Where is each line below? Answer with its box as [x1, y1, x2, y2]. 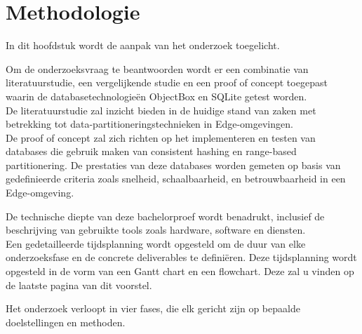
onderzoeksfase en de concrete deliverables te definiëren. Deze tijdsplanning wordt [6, 250, 357, 265]
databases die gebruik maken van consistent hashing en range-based [6, 144, 297, 159]
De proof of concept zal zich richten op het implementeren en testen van [6, 130, 316, 145]
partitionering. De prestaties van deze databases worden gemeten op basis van [6, 157, 341, 172]
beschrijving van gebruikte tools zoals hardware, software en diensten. [6, 222, 306, 237]
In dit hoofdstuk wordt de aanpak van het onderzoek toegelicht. [6, 38, 280, 53]
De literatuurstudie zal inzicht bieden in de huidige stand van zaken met [6, 102, 316, 117]
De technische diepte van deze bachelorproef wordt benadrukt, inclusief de [6, 208, 325, 223]
